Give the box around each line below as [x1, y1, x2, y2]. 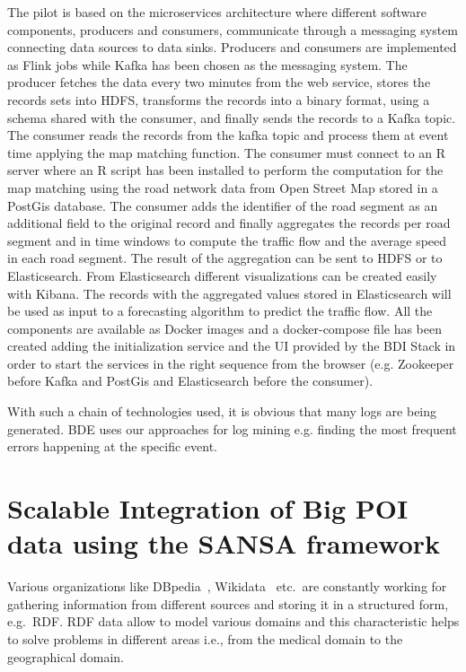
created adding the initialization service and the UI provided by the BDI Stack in [7, 336, 456, 355]
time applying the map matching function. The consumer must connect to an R [7, 143, 446, 161]
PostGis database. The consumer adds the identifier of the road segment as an [7, 196, 438, 214]
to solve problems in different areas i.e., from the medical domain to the [7, 629, 403, 648]
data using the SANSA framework [7, 525, 441, 562]
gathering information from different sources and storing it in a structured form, [7, 594, 449, 613]
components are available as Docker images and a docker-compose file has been [7, 319, 443, 337]
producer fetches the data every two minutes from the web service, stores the [7, 73, 431, 92]
